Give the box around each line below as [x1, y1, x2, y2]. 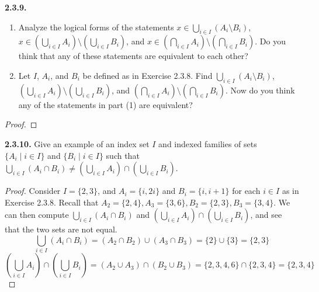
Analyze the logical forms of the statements [18, 20, 174, 33]
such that [106, 149, 140, 161]
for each [232, 185, 261, 197]
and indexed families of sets [158, 137, 257, 150]
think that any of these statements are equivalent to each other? [18, 50, 248, 62]
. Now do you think [226, 84, 295, 96]
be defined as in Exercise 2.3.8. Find [82, 69, 213, 81]
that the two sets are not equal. [5, 223, 117, 235]
